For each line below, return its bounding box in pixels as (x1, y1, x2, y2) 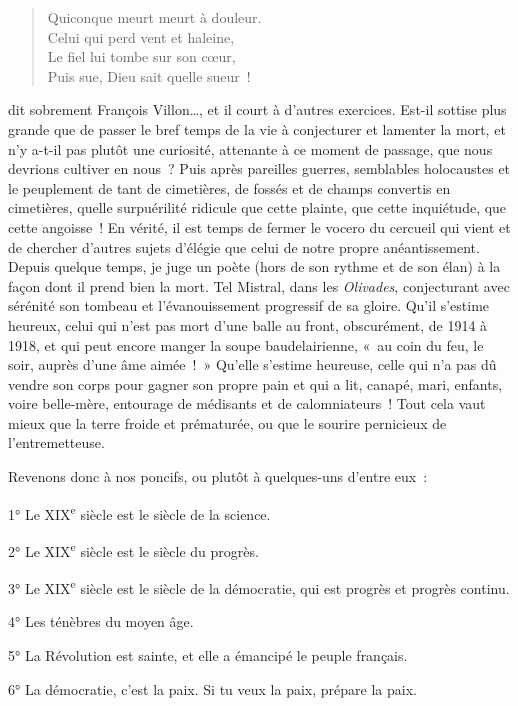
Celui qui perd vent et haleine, (47, 26, 235, 47)
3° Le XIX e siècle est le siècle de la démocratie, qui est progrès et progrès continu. (8, 575, 510, 598)
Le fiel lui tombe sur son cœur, (47, 46, 236, 67)
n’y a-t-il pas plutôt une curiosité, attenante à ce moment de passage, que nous (8, 138, 493, 159)
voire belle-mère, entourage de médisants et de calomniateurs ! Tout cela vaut (8, 393, 486, 414)
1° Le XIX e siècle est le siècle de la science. (8, 500, 271, 524)
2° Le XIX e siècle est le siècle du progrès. (8, 537, 259, 561)
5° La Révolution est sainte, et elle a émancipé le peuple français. (8, 645, 408, 665)
